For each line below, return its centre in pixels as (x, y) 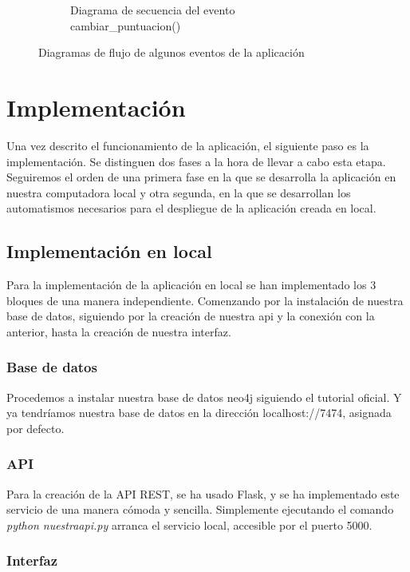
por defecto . (35, 428)
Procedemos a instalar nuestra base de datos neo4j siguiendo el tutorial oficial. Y (204, 397)
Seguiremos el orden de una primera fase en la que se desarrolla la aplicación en (201, 177)
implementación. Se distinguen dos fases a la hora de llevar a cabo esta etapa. (196, 161)
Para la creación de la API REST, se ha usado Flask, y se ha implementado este (203, 493)
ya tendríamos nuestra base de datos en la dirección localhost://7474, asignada (199, 413)
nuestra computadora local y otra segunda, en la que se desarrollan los (179, 192)
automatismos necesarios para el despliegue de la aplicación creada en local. (191, 208)
